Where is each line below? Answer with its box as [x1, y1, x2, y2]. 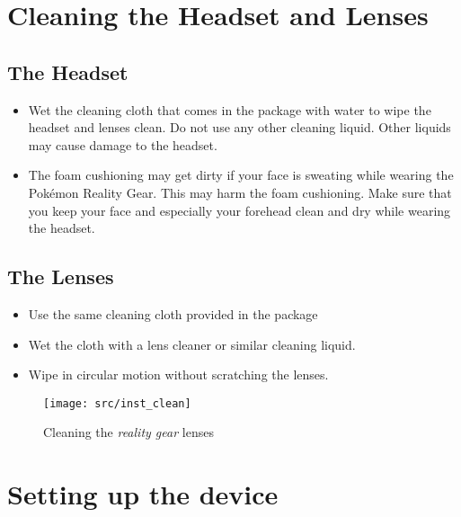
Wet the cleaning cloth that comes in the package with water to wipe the [28, 100, 431, 119]
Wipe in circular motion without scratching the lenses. [28, 365, 329, 384]
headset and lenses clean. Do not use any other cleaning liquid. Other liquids [28, 118, 451, 137]
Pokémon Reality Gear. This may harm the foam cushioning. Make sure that [28, 183, 452, 201]
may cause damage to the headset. [28, 135, 217, 154]
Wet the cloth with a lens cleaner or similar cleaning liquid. [28, 334, 356, 353]
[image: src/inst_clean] [43, 397, 191, 410]
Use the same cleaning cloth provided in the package [28, 304, 318, 323]
